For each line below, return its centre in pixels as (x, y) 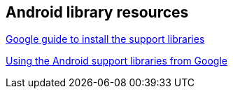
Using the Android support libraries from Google (116, 61)
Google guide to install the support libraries (105, 39)
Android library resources (97, 12)
